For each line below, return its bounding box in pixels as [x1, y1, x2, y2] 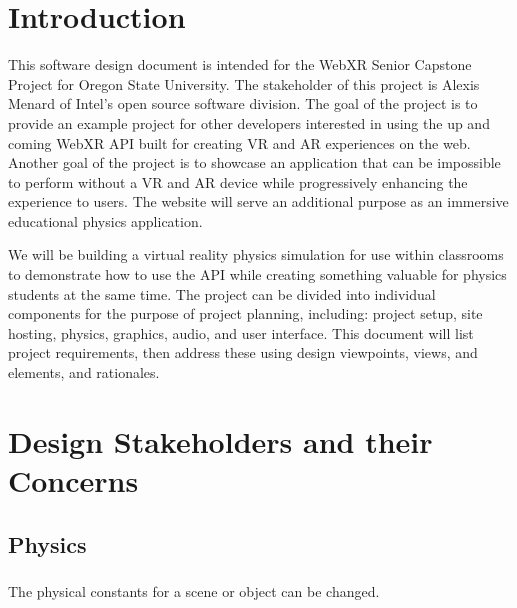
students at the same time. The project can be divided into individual [8, 283, 436, 304]
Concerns [8, 460, 139, 500]
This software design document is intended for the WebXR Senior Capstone [8, 54, 472, 75]
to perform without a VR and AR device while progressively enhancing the [8, 171, 468, 192]
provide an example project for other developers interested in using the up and [8, 112, 490, 133]
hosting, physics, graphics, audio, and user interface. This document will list [8, 322, 474, 343]
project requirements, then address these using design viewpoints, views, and [8, 342, 478, 363]
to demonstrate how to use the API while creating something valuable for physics [8, 264, 507, 285]
